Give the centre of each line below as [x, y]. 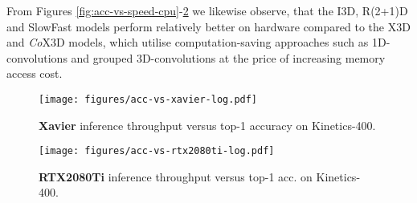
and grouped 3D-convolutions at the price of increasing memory [228, 57]
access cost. [35, 73]
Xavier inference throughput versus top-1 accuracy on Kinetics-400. [207, 125]
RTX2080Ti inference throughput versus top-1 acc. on [176, 176]
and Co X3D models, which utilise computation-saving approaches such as [188, 42]
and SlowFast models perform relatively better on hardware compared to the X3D [208, 26]
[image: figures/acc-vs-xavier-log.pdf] [148, 99]
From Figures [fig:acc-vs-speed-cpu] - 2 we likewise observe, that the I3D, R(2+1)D [207, 10]
